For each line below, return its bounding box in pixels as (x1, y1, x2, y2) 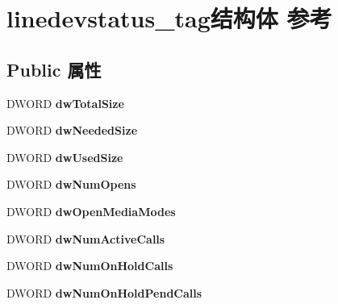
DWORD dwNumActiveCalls (6, 230, 165, 247)
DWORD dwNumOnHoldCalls (6, 257, 173, 274)
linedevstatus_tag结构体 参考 (6, 2, 332, 35)
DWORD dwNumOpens (6, 176, 136, 193)
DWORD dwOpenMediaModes (6, 202, 176, 219)
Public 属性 (6, 56, 102, 81)
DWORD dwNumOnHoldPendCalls (6, 284, 202, 301)
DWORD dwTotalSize (6, 94, 124, 111)
